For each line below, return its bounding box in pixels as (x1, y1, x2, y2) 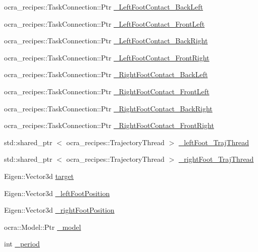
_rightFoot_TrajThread (178, 154, 254, 164)
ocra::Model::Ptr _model (4, 221, 81, 232)
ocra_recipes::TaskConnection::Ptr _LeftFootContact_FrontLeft (4, 18, 205, 29)
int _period (4, 238, 40, 249)
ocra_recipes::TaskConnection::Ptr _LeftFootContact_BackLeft (4, 2, 203, 12)
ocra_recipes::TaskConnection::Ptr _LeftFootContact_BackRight (4, 35, 208, 46)
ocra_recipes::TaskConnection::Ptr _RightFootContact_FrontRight (4, 120, 214, 131)
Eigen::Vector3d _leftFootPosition (4, 187, 110, 198)
